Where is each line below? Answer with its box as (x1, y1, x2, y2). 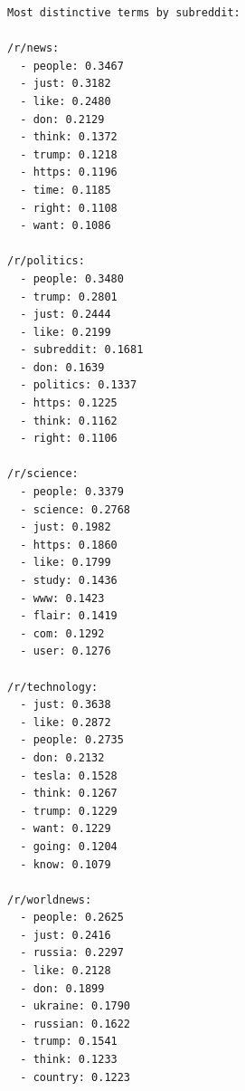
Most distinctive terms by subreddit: (7, 6, 240, 19)
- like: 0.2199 (20, 325, 111, 339)
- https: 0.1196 (20, 166, 118, 179)
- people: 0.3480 (20, 272, 124, 285)
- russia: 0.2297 (20, 946, 124, 960)
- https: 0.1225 (20, 397, 118, 410)
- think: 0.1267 (20, 787, 118, 800)
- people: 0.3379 (20, 485, 124, 499)
